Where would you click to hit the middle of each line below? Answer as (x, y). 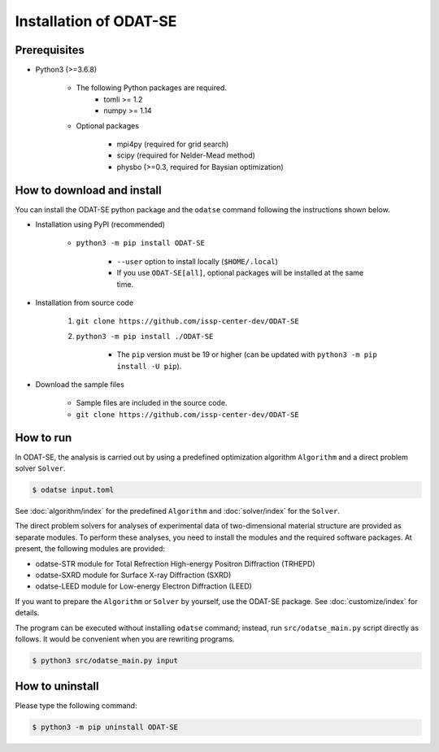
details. (27, 613)
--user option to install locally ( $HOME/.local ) (197, 261)
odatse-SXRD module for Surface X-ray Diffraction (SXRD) (133, 575)
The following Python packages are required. (152, 88)
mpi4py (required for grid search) (173, 144)
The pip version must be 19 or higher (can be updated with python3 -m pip (247, 354)
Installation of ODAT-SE (96, 21)
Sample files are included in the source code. (152, 403)
